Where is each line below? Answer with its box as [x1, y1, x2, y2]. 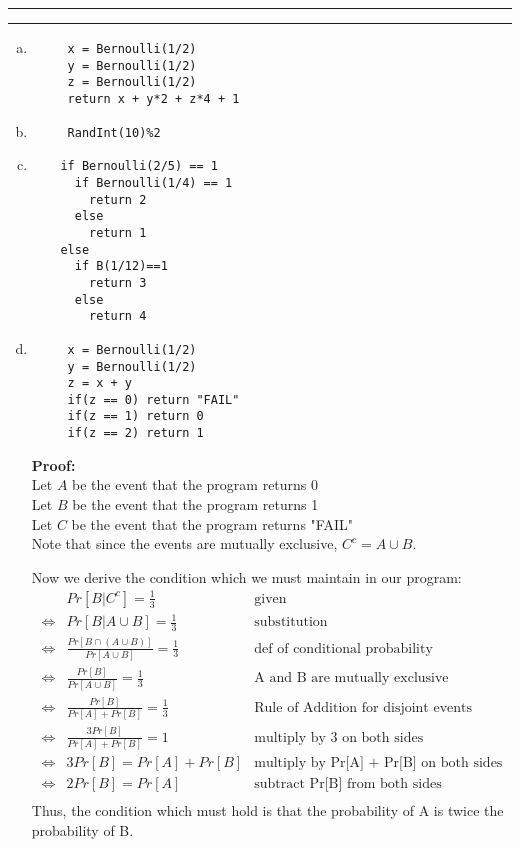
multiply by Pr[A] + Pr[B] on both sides [254, 755, 503, 770]
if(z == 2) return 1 [67, 426, 204, 441]
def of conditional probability [254, 641, 433, 656]
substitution [254, 615, 328, 630]
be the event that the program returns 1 [72, 493, 319, 514]
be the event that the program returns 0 [72, 474, 319, 495]
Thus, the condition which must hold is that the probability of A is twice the [31, 799, 504, 820]
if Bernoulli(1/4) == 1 [74, 175, 233, 190]
